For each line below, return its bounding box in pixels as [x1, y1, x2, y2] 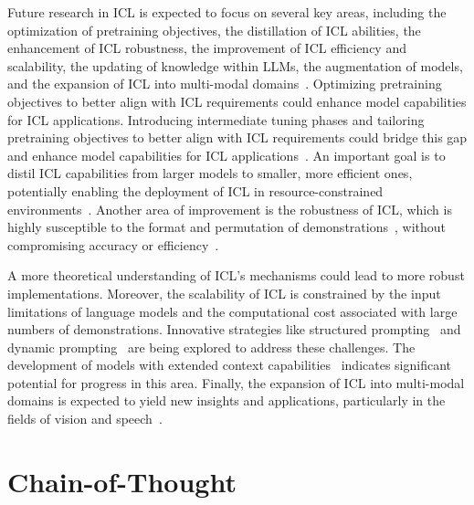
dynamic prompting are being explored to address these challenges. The [7, 337, 416, 356]
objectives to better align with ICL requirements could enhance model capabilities [7, 91, 467, 110]
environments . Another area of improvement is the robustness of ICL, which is [7, 199, 452, 218]
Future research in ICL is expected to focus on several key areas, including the [7, 3, 447, 21]
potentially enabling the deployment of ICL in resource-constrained [7, 181, 384, 200]
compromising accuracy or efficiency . [7, 235, 219, 254]
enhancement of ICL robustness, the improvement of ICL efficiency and [7, 38, 406, 58]
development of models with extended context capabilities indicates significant [7, 355, 452, 374]
